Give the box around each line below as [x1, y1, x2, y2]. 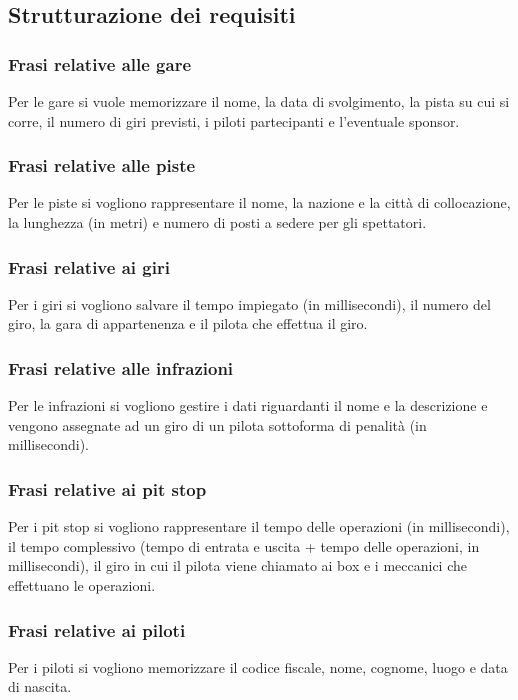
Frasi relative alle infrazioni [8, 355, 234, 380]
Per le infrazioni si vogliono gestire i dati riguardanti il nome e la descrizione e [8, 395, 488, 416]
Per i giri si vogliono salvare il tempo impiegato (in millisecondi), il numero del [8, 293, 491, 314]
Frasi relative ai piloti [8, 617, 186, 642]
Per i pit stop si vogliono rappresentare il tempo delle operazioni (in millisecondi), [8, 516, 510, 537]
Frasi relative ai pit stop [8, 476, 207, 501]
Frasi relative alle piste [8, 153, 196, 178]
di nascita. [8, 676, 72, 697]
